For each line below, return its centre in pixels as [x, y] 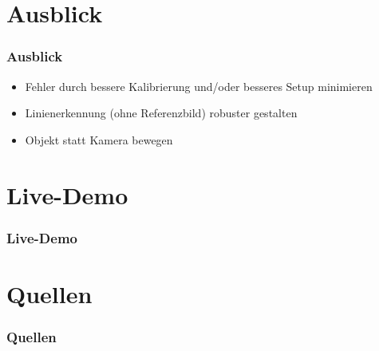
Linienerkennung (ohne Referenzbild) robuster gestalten [161, 113]
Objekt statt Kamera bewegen [99, 139]
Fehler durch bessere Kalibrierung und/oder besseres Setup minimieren [199, 86]
